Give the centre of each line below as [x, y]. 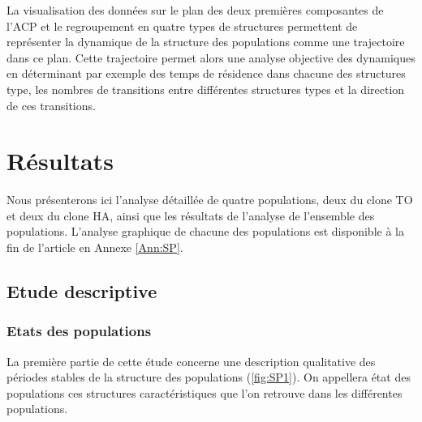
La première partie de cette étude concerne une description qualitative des [191, 361]
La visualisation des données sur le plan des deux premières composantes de [195, 10]
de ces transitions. [51, 105]
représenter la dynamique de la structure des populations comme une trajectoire [206, 42]
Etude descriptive [82, 291]
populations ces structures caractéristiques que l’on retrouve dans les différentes [205, 392]
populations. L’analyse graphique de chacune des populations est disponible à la [205, 231]
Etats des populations [79, 331]
